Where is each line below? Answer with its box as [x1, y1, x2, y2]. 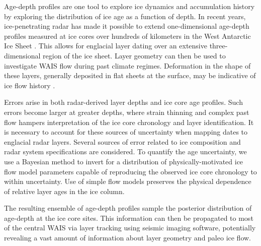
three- [209, 40, 228, 51]
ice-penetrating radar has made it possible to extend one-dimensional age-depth [4, 21, 249, 31]
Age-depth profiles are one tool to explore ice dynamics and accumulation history [4, 1, 255, 11]
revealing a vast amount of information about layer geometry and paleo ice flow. [4, 232, 251, 243]
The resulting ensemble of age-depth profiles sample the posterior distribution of [4, 203, 252, 213]
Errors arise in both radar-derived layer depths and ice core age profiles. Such [4, 97, 243, 107]
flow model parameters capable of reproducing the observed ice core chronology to [4, 166, 257, 176]
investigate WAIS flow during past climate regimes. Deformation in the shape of [4, 60, 251, 71]
